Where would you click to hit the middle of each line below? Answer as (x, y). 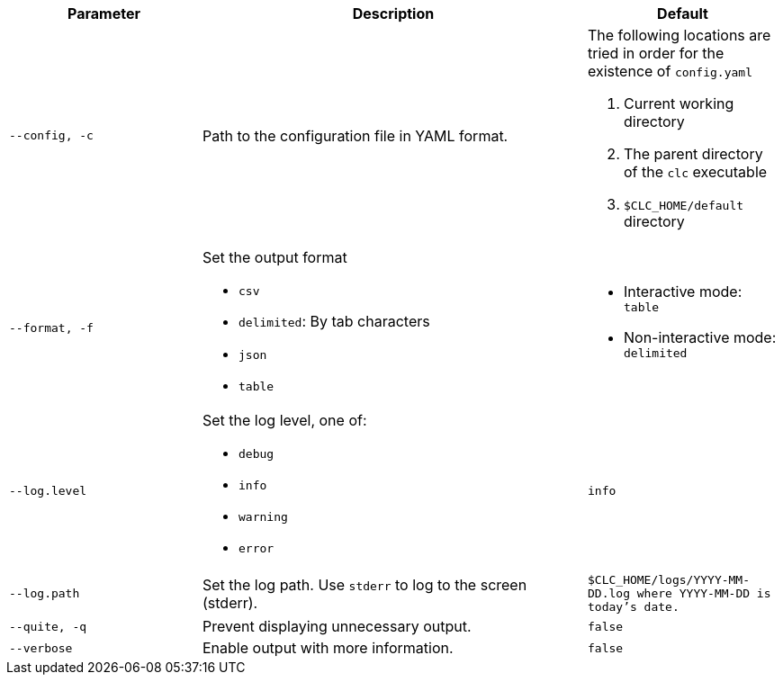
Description (393, 13)
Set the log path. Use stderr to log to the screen (365, 584)
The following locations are (679, 35)
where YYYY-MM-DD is (704, 593)
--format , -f (51, 328)
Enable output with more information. (328, 648)
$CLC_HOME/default (684, 206)
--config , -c (51, 135)
